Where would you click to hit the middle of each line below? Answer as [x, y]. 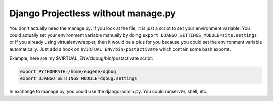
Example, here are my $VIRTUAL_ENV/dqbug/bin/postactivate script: [81, 58]
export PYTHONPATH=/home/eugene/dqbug [68, 72]
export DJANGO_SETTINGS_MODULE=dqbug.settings [79, 79]
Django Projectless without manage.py [93, 13]
